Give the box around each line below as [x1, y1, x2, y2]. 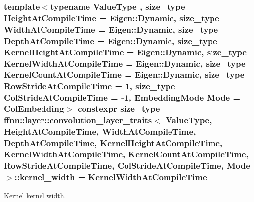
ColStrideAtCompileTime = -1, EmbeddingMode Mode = [4, 91, 241, 103]
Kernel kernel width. [4, 190, 66, 201]
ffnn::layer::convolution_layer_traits [4, 114, 152, 126]
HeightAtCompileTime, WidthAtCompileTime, [4, 125, 196, 138]
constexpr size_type [78, 102, 160, 115]
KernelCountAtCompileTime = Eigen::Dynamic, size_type [4, 68, 245, 81]
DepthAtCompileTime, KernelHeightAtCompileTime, [4, 136, 223, 149]
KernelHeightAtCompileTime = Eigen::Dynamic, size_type [4, 46, 247, 58]
